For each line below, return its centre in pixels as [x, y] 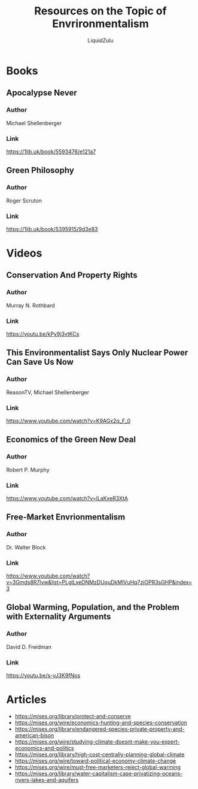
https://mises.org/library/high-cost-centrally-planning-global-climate [100, 754]
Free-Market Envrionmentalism [66, 517]
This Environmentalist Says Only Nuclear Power [97, 353]
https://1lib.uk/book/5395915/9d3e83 [52, 229]
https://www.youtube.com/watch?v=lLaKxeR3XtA [67, 498]
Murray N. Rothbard [31, 305]
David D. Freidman [29, 647]
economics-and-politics [44, 748]
